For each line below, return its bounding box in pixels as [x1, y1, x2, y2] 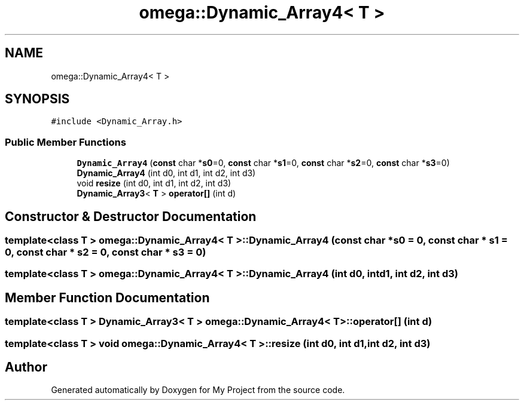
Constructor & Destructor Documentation [5, 208, 257, 224]
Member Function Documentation [5, 290, 210, 305]
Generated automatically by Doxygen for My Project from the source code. [51, 385, 345, 395]
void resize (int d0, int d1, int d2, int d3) [77, 178, 231, 189]
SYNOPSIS [5, 91, 70, 107]
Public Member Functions [5, 136, 126, 148]
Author [5, 360, 47, 375]
